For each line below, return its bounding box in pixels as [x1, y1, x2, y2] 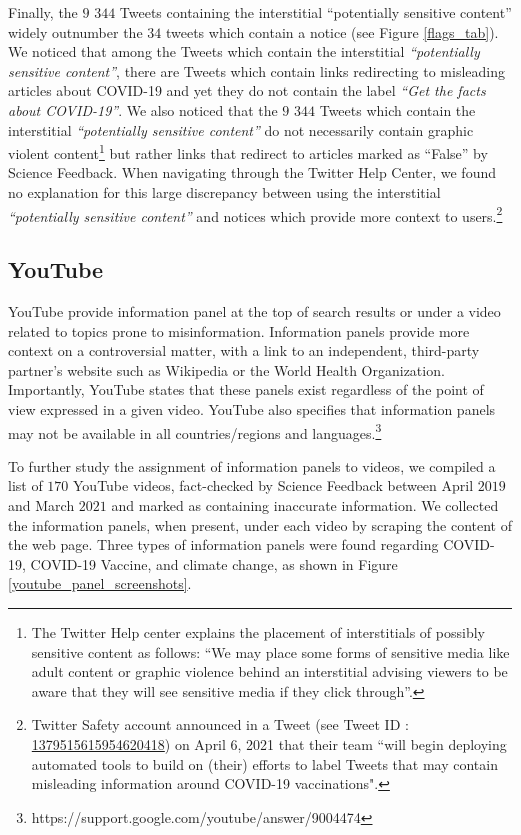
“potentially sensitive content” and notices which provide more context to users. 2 [8, 202, 503, 226]
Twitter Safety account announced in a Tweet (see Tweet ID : [31, 714, 409, 735]
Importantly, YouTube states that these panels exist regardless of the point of [8, 379, 484, 400]
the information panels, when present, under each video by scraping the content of [8, 514, 513, 535]
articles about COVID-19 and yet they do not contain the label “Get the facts [8, 80, 486, 101]
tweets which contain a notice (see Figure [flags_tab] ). [165, 21, 499, 42]
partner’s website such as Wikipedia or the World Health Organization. [8, 359, 445, 380]
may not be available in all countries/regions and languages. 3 [8, 419, 382, 443]
